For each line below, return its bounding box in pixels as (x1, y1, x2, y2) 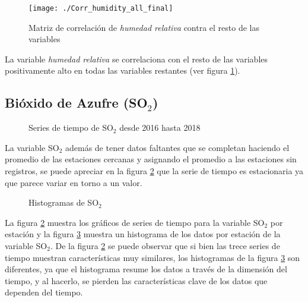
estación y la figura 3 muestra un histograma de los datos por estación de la (5, 228, 281, 240)
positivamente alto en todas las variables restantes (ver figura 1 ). (5, 64, 240, 77)
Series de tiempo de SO (28, 121, 113, 134)
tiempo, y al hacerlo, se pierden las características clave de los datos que (5, 274, 268, 287)
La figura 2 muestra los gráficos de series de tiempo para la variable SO (5, 216, 265, 228)
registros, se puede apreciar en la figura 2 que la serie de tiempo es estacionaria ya (5, 165, 304, 177)
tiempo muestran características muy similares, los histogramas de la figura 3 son (5, 251, 300, 263)
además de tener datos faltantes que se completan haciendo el (65, 141, 290, 153)
